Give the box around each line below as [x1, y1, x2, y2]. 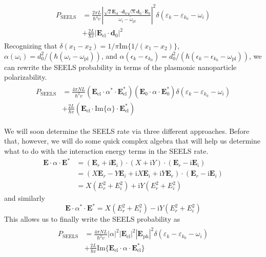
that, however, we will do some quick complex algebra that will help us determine [4, 135, 260, 146]
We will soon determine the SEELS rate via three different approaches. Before [4, 125, 250, 136]
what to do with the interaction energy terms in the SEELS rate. [4, 145, 209, 156]
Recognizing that [4, 40, 57, 51]
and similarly [4, 193, 45, 203]
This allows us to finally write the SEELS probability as [4, 214, 180, 224]
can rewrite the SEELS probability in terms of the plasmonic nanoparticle [4, 61, 237, 72]
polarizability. [4, 72, 47, 82]
